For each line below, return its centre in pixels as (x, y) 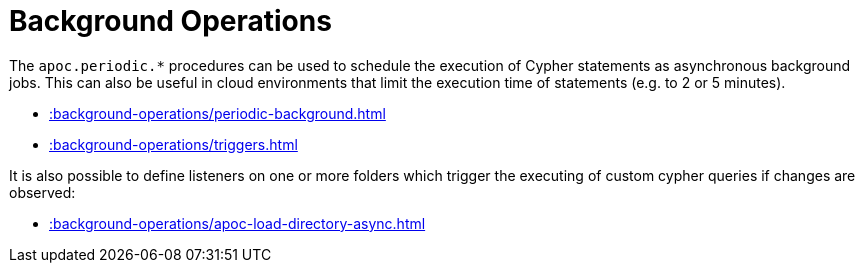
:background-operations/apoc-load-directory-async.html (237, 223)
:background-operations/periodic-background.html (217, 113)
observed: (42, 192)
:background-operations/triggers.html (173, 144)
